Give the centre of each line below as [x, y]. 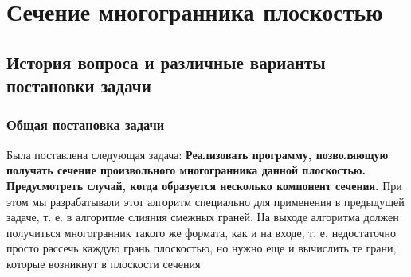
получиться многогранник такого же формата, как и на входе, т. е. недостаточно [202, 232]
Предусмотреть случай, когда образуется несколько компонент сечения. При [204, 185]
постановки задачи [79, 86]
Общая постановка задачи [86, 125]
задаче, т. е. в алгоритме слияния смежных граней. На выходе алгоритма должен [203, 217]
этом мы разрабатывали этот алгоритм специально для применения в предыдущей [205, 201]
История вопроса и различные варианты [166, 62]
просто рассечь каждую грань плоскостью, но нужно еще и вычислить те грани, [202, 248]
